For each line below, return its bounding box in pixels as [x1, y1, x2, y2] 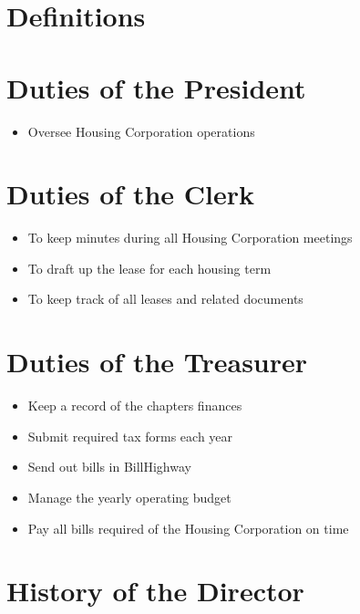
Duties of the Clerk [6, 175, 254, 213]
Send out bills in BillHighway [27, 457, 191, 476]
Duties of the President [6, 68, 306, 106]
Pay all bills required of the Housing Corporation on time [27, 518, 349, 537]
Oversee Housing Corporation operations [27, 121, 255, 140]
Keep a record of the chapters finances [27, 396, 242, 415]
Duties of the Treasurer [6, 343, 308, 380]
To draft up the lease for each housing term [27, 258, 272, 277]
